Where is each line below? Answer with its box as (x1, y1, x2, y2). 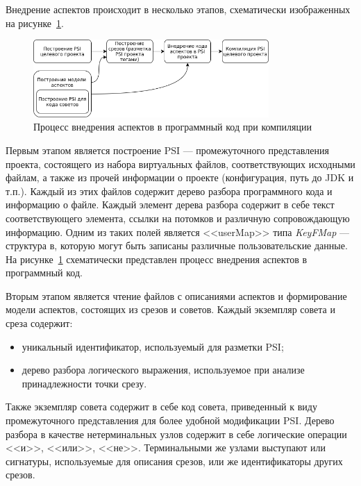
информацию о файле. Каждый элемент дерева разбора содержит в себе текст (6, 197, 335, 212)
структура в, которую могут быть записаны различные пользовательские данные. (6, 238, 348, 253)
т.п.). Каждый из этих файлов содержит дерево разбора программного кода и (6, 183, 333, 198)
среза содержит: (6, 316, 73, 330)
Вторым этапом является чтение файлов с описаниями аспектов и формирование (6, 288, 347, 303)
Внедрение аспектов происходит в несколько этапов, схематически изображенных (6, 2, 351, 16)
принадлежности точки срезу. (22, 376, 147, 390)
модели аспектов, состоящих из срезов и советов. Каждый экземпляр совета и (6, 302, 335, 317)
